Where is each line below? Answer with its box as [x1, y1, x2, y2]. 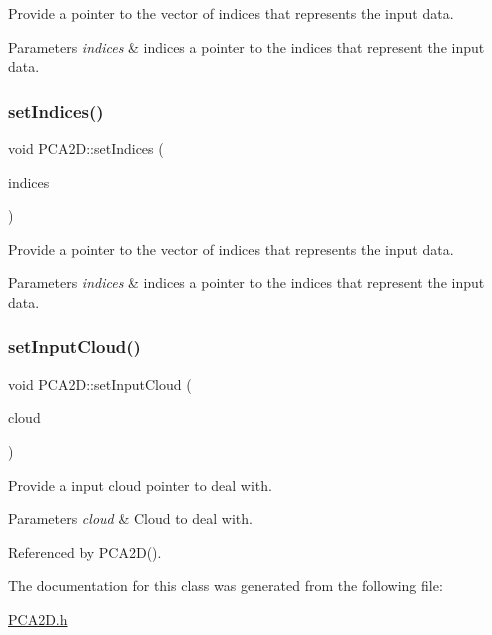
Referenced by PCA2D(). [8, 541, 162, 562]
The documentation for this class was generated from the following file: [8, 575, 443, 596]
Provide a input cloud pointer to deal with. [8, 474, 272, 495]
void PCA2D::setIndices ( [8, 138, 164, 158]
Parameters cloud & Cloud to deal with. [8, 508, 253, 529]
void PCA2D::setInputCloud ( [8, 373, 192, 394]
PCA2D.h [8, 608, 68, 629]
